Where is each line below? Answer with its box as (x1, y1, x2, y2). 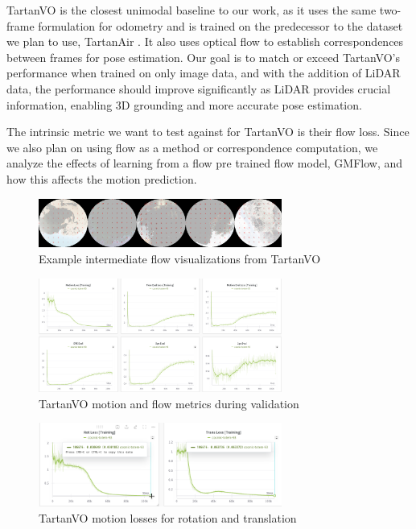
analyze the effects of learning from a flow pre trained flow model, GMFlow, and (6, 155, 403, 172)
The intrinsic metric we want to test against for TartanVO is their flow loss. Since (6, 123, 410, 140)
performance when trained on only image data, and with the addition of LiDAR (6, 64, 401, 81)
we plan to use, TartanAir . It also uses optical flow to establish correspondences (6, 33, 404, 50)
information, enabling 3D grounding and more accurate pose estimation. (6, 96, 362, 113)
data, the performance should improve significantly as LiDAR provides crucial (6, 80, 391, 97)
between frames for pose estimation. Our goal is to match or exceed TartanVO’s (6, 48, 400, 65)
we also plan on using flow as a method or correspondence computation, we (6, 138, 378, 155)
